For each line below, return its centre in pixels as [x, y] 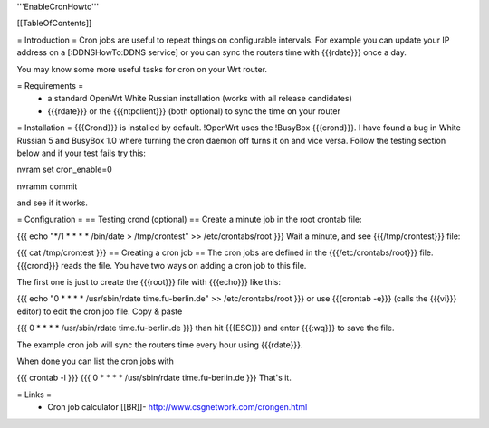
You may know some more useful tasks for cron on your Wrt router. [142, 69]
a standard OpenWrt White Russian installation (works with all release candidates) [200, 99]
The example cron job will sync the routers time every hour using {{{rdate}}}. [160, 345]
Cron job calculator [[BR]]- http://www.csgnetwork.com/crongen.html [177, 407]
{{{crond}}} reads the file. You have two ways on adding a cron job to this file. [162, 265]
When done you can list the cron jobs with [95, 361]
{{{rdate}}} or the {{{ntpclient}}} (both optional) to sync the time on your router [194, 111]
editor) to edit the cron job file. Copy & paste [100, 311]
